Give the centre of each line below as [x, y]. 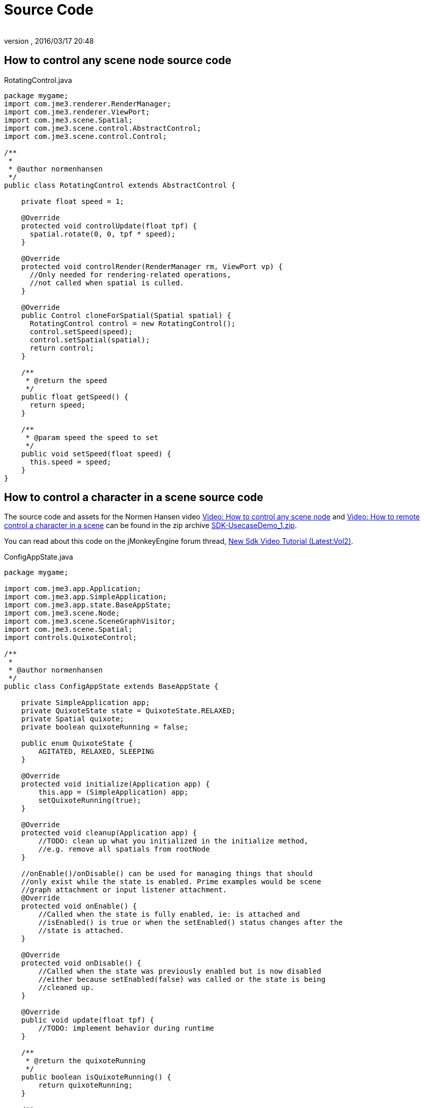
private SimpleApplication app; [85, 703]
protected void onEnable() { [79, 906]
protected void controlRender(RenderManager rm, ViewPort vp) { [152, 266]
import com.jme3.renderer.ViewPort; [77, 112]
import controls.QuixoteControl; [71, 638]
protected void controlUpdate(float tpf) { [109, 226]
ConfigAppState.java [39, 557]
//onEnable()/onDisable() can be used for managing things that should [167, 874]
